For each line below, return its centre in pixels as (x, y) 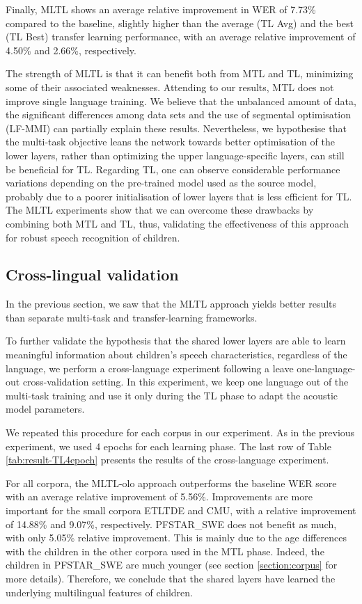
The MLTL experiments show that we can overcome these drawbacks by (160, 210)
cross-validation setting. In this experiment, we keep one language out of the (186, 382)
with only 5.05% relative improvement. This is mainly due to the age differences (176, 538)
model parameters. (45, 409)
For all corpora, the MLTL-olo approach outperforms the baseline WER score (171, 483)
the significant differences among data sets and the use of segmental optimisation (178, 114)
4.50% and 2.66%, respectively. (71, 50)
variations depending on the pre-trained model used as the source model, (161, 183)
